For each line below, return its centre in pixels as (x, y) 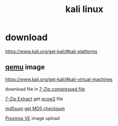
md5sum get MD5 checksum (35, 108)
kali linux (84, 9)
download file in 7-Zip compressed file (45, 89)
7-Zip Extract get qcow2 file (34, 98)
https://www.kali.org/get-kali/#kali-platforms (51, 51)
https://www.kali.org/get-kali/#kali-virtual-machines (59, 79)
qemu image (25, 67)
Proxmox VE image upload (33, 118)
